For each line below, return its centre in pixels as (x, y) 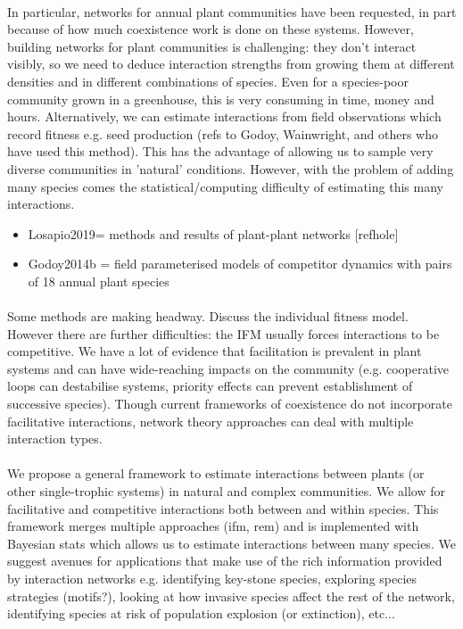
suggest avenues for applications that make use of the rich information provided (225, 561)
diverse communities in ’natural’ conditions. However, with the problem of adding (231, 168)
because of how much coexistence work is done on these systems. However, (211, 29)
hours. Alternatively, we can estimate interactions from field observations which (224, 116)
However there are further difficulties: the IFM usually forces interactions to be (223, 333)
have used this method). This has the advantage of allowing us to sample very (220, 151)
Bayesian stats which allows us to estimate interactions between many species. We (231, 543)
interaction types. (55, 439)
